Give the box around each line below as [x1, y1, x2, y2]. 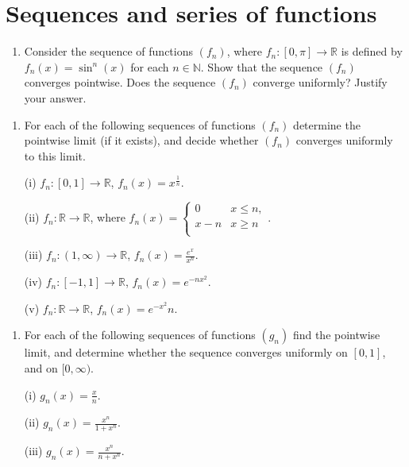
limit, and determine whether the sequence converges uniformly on [24, 344, 348, 361]
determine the [293, 116, 361, 133]
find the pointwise [292, 326, 380, 343]
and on [24, 360, 58, 376]
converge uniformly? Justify [253, 74, 388, 91]
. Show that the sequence [200, 58, 323, 75]
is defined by [341, 43, 403, 60]
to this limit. [24, 147, 86, 164]
